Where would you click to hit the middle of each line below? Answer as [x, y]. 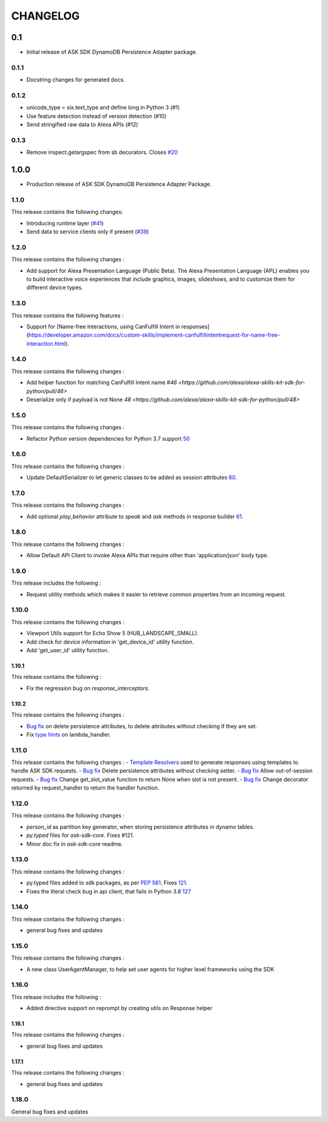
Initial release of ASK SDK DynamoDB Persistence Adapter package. [112, 52]
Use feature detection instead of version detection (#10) [97, 116]
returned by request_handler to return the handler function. [85, 788]
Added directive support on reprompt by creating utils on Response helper [119, 1008]
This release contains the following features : [67, 315]
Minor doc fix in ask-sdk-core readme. [75, 844]
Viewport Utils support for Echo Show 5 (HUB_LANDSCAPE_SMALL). [112, 633]
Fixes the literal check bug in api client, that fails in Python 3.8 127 [109, 891]
